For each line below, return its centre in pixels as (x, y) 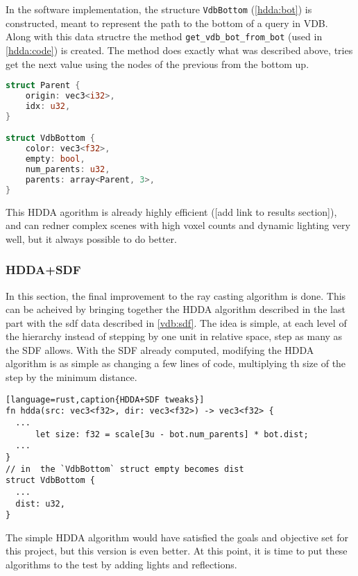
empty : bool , (55, 159)
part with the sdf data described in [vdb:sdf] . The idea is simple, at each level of (176, 322)
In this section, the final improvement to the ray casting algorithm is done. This (176, 295)
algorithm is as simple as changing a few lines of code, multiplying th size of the (176, 363)
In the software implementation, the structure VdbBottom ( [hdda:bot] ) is (159, 9)
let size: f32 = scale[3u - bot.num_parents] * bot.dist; (172, 434)
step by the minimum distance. (71, 377)
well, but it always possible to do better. (91, 238)
